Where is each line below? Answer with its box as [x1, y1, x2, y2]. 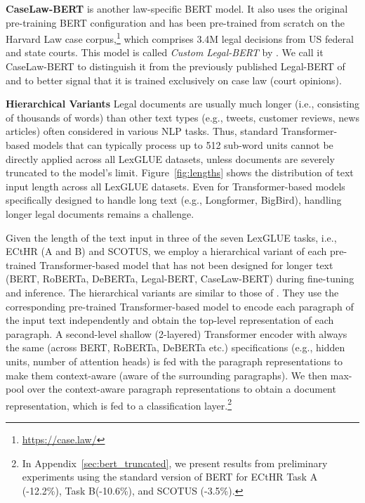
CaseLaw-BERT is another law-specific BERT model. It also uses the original [6, 1, 348, 15]
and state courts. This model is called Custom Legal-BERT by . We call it [6, 45, 324, 60]
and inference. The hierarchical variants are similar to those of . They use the [6, 285, 339, 299]
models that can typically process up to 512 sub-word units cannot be [32, 138, 333, 152]
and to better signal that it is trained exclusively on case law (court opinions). [6, 72, 342, 87]
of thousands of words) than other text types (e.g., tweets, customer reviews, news [6, 110, 359, 124]
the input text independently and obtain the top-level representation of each [6, 313, 334, 327]
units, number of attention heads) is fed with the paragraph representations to [6, 353, 343, 368]
